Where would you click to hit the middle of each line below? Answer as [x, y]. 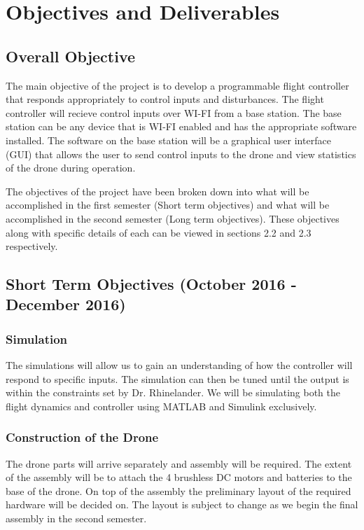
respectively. [32, 246]
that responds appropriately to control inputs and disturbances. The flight [165, 99]
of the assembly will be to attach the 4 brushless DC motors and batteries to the [179, 477]
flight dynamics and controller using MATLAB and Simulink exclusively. [161, 406]
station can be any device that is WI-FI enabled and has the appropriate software [181, 126]
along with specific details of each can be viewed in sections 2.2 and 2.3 [159, 232]
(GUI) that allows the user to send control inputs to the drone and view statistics [181, 154]
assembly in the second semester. [76, 518]
